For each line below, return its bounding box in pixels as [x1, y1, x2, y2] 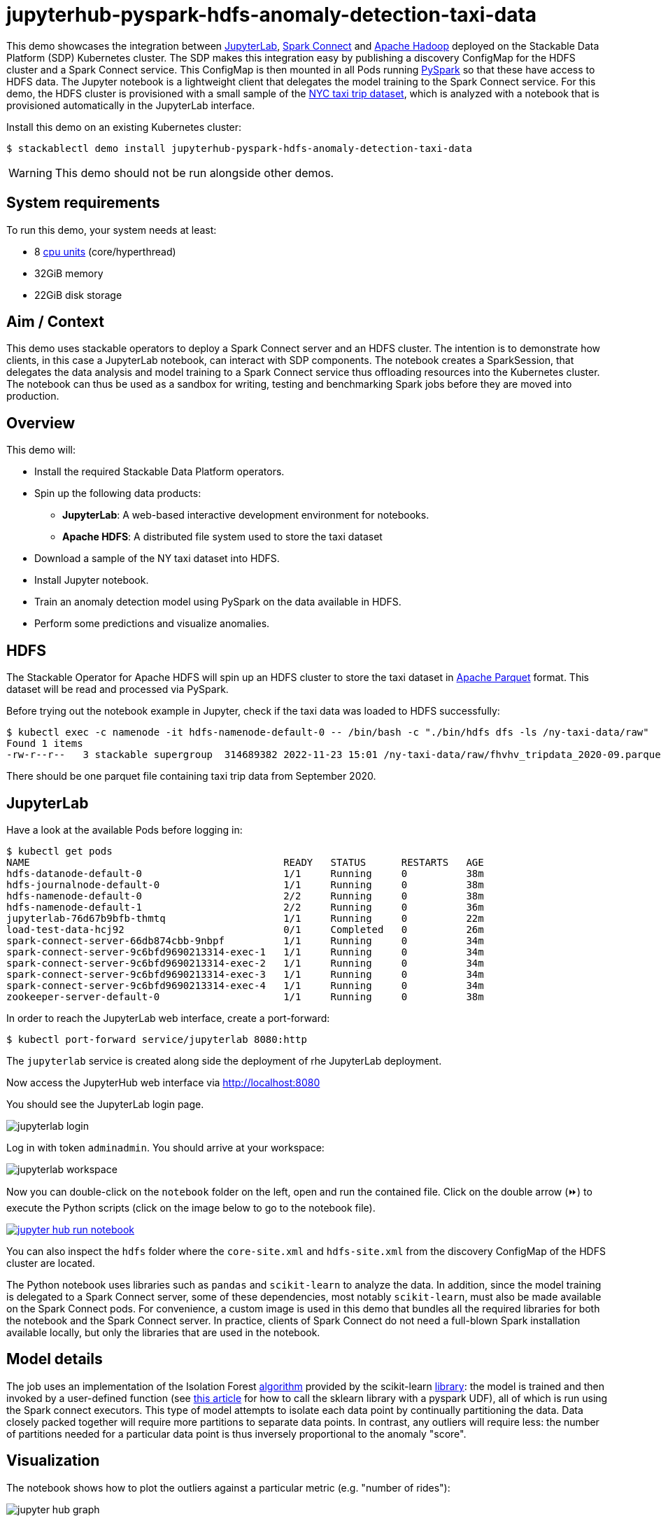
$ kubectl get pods [6, 845, 113, 857]
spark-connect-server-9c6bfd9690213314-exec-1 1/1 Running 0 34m [6, 946, 484, 958]
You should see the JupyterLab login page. [6, 1098, 204, 1110]
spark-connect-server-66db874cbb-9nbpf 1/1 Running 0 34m [6, 934, 484, 946]
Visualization [6, 1452, 100, 1470]
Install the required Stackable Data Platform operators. [34, 465, 285, 478]
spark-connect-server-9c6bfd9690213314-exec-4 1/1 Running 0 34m [6, 979, 484, 991]
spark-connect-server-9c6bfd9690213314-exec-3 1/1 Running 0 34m [6, 968, 484, 980]
